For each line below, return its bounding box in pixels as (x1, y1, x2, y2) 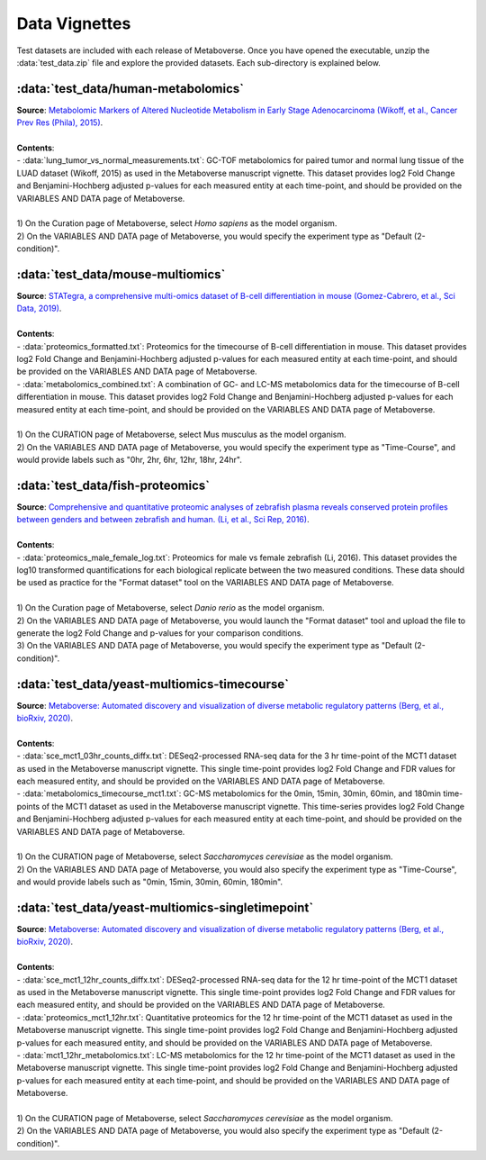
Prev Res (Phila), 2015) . (16, 117, 103, 128)
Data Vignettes (16, 14, 131, 33)
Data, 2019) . (16, 303, 62, 314)
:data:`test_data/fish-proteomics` (16, 477, 211, 493)
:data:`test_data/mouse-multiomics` (16, 267, 226, 282)
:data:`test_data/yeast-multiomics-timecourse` (16, 676, 290, 692)
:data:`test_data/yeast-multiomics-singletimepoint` (16, 900, 314, 915)
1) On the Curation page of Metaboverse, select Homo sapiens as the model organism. (16, 218, 337, 229)
